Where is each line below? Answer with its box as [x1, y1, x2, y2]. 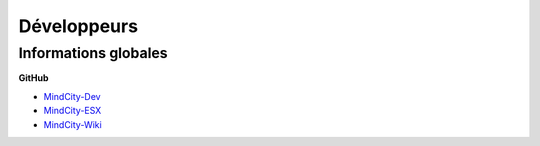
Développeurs [18, 15, 139, 37]
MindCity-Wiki [43, 118, 102, 130]
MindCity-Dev [43, 90, 101, 102]
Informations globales [18, 44, 169, 62]
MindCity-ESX [43, 105, 102, 117]
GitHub [18, 72, 49, 84]
